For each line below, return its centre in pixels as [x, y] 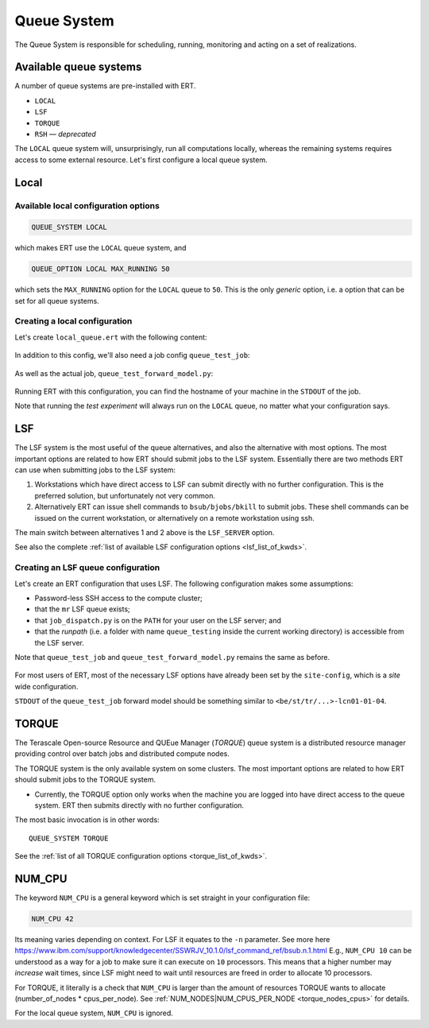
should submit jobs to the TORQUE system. [85, 780]
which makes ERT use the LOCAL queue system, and [100, 248]
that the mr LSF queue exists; [82, 609]
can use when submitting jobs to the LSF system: [95, 470]
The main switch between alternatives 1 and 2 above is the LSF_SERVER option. [145, 533]
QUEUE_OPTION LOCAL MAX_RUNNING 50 [100, 269]
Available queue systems [78, 67]
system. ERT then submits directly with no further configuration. [139, 805]
